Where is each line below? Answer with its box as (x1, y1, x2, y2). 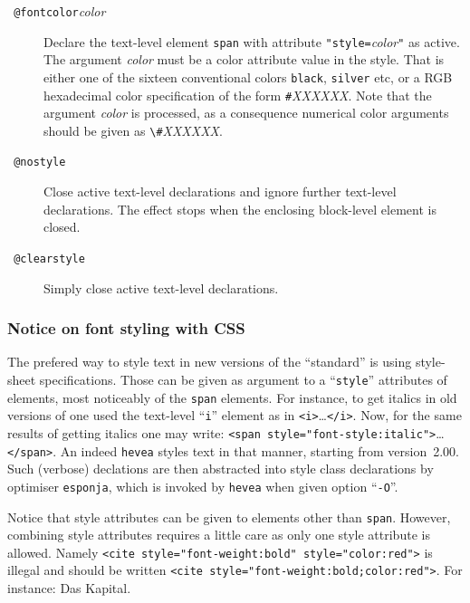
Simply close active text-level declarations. (43, 278, 279, 297)
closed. (43, 217, 81, 236)
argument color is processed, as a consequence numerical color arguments (43, 103, 449, 122)
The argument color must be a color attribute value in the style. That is (43, 50, 445, 69)
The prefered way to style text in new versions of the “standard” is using (7, 352, 412, 371)
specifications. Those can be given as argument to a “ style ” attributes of (39, 369, 447, 388)
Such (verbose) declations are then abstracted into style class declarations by (7, 459, 434, 478)
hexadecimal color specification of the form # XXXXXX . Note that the (43, 85, 432, 104)
